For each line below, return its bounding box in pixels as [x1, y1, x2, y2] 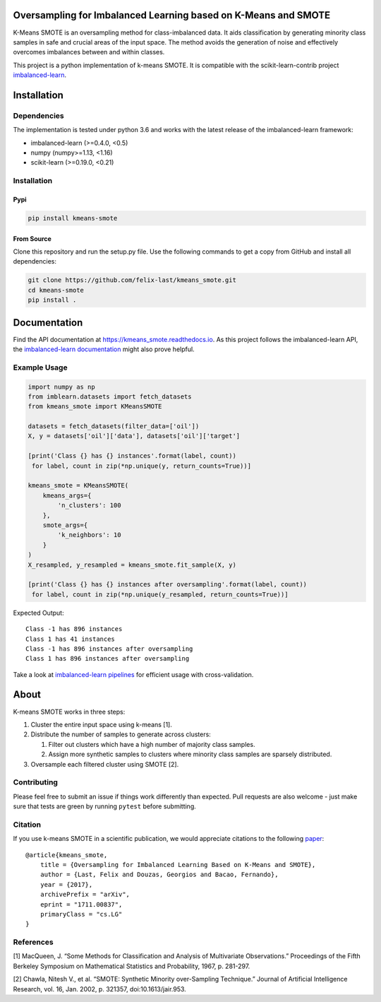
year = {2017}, [40, 880, 93, 888]
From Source [13, 234, 52, 243]
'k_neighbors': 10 [57, 531, 121, 539]
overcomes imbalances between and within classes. [13, 48, 165, 57]
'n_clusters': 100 [57, 502, 121, 509]
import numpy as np [28, 382, 95, 391]
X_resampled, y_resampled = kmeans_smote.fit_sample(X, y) [28, 560, 236, 569]
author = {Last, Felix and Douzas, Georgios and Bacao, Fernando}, [40, 871, 279, 879]
